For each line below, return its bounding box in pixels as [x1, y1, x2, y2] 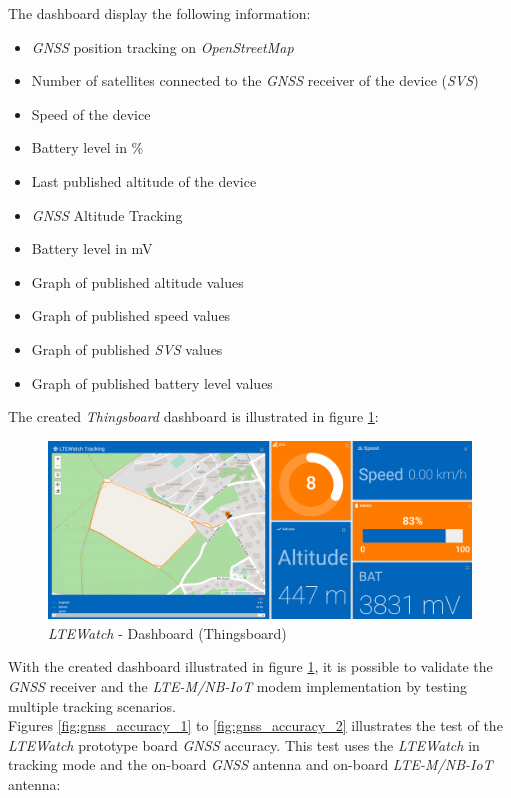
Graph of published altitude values [31, 271, 244, 292]
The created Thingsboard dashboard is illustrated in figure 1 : [8, 406, 379, 427]
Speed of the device [31, 103, 151, 124]
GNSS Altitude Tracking [31, 204, 183, 225]
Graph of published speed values [31, 305, 231, 326]
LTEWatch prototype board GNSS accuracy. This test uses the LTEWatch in [8, 734, 480, 755]
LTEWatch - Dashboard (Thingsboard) [48, 622, 287, 643]
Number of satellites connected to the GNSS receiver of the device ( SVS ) [31, 70, 479, 91]
